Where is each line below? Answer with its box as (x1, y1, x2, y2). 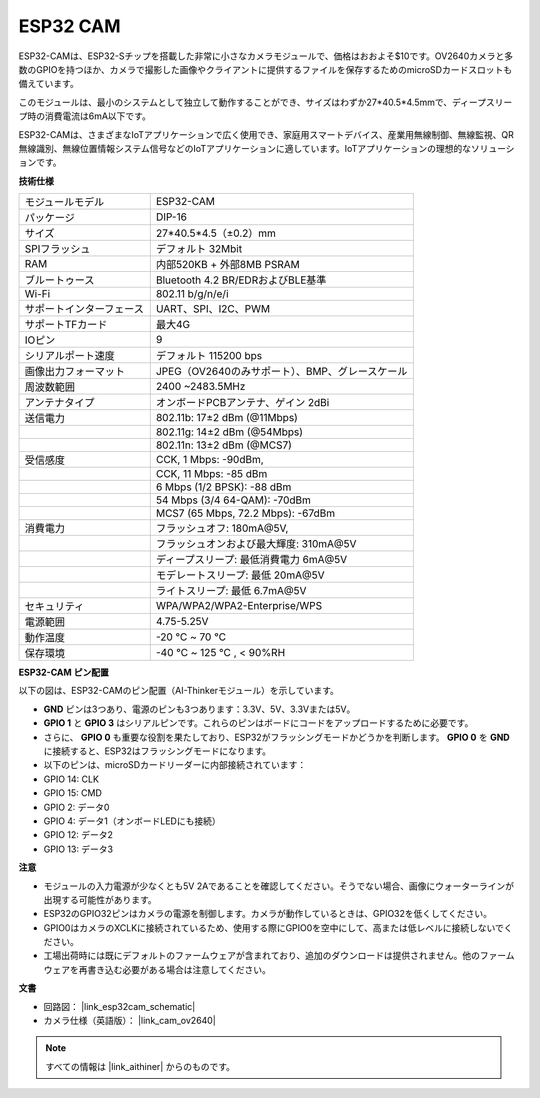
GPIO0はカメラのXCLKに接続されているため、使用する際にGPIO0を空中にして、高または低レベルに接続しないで (43, 921, 505, 934)
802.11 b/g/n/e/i (155, 287, 229, 301)
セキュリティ (24, 600, 85, 614)
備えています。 (18, 78, 79, 90)
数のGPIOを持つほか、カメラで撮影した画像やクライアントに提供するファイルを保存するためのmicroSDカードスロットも (18, 63, 513, 75)
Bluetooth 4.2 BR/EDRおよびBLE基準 (155, 273, 327, 287)
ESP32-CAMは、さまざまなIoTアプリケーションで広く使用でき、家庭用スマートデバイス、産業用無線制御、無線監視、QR (18, 128, 514, 140)
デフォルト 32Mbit (155, 242, 243, 256)
